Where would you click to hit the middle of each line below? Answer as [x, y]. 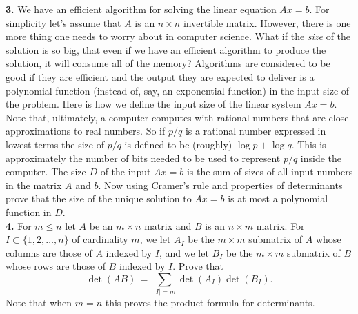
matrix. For [280, 225]
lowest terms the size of [55, 144]
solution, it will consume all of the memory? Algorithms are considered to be [168, 63]
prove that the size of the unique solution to [99, 198]
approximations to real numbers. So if [86, 131]
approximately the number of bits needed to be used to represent [143, 158]
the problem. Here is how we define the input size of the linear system [153, 104]
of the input [126, 171]
